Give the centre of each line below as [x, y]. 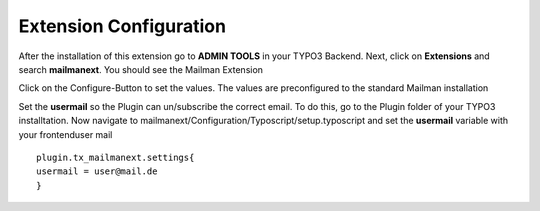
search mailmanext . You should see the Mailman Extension [141, 69]
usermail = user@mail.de [97, 171]
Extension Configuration [122, 26]
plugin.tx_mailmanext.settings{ [115, 157]
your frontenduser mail [65, 134]
